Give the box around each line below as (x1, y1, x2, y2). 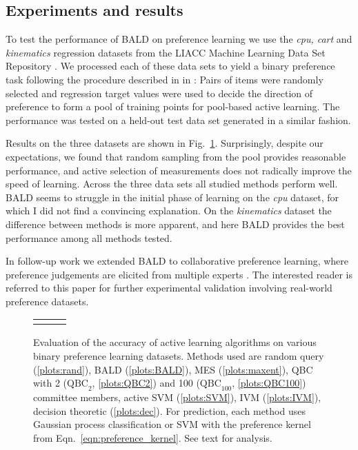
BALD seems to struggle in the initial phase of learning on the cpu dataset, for (6, 190, 339, 204)
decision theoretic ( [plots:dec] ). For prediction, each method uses (33, 403, 306, 418)
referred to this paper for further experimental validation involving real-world (6, 280, 332, 295)
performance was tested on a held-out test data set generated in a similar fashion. (6, 112, 351, 127)
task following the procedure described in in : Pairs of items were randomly (6, 72, 324, 86)
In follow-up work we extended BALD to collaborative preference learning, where (6, 254, 349, 268)
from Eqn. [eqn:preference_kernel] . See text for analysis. (33, 430, 272, 444)
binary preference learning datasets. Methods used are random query (33, 349, 324, 363)
